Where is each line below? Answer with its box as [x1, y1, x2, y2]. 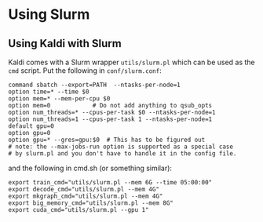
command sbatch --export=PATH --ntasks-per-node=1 [8, 81, 181, 89]
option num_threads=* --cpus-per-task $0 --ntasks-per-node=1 [8, 108, 216, 116]
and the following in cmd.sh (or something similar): [8, 163, 173, 173]
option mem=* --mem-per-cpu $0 [8, 95, 111, 103]
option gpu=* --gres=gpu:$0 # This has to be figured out [8, 136, 206, 144]
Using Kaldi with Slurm [8, 37, 122, 50]
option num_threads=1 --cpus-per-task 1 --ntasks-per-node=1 [8, 115, 213, 123]
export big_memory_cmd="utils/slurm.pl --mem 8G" [8, 199, 174, 207]
